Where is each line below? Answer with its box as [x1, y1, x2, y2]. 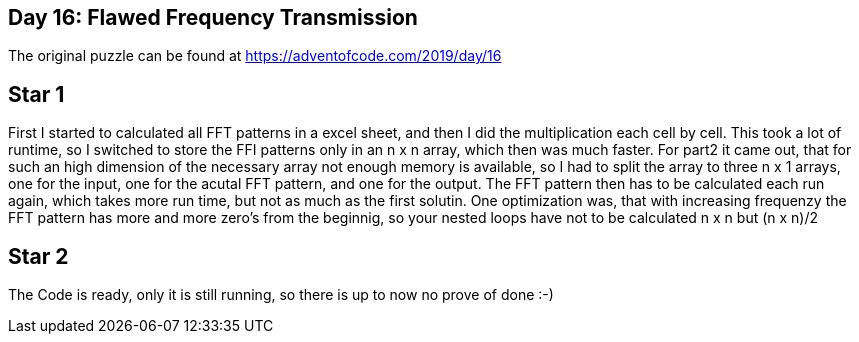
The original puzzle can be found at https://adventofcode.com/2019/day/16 [8, 47, 502, 65]
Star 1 [8, 81, 65, 107]
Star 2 [8, 243, 69, 269]
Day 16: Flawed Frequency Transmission [8, 5, 418, 30]
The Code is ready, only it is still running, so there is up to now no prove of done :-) [8, 286, 554, 304]
